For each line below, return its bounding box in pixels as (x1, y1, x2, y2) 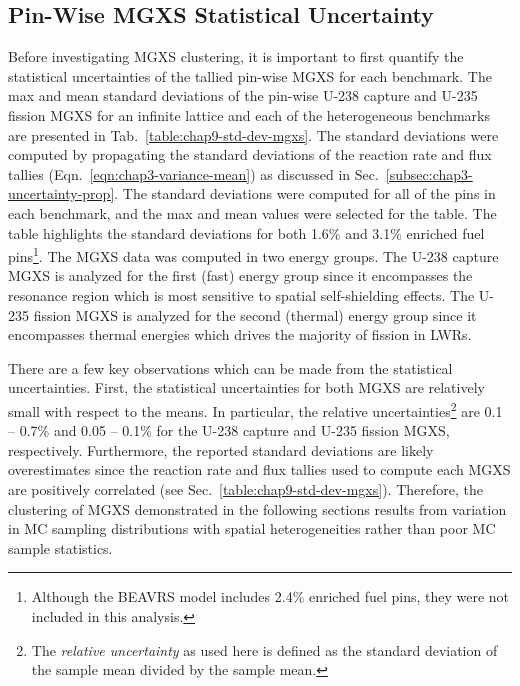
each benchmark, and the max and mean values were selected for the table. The (8, 202, 497, 223)
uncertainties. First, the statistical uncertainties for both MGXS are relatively (8, 377, 485, 398)
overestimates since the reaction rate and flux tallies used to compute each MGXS (8, 459, 511, 480)
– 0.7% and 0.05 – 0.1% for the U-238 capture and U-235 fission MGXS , (8, 420, 450, 441)
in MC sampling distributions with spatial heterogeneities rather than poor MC (8, 518, 496, 539)
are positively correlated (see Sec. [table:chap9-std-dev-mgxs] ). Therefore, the (8, 478, 483, 499)
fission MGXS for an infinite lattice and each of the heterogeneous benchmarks (8, 104, 490, 125)
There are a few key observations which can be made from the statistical (8, 357, 453, 378)
